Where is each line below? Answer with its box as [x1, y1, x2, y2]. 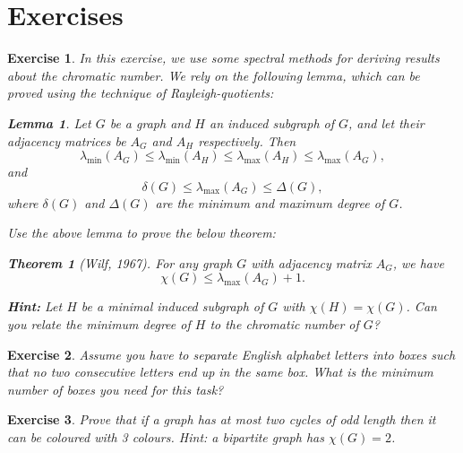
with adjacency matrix [251, 253, 372, 272]
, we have [392, 253, 444, 272]
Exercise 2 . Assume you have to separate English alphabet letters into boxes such [7, 344, 456, 363]
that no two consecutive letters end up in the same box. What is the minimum [7, 362, 433, 381]
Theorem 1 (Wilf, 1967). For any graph [7, 253, 233, 272]
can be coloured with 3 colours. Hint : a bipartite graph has [7, 428, 324, 447]
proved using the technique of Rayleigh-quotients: [7, 83, 274, 102]
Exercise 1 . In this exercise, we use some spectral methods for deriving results [7, 48, 440, 67]
